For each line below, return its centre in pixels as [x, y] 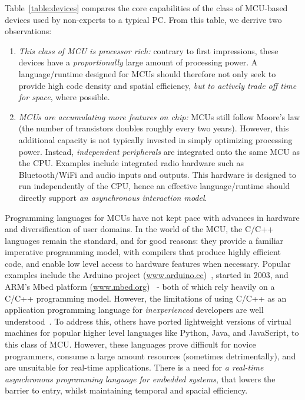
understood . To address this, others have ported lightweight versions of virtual [148, 321]
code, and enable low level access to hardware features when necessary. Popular [148, 263]
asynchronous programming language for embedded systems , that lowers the [140, 378]
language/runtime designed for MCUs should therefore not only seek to [147, 73]
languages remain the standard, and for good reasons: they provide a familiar [144, 240]
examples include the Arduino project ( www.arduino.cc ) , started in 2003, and [147, 275]
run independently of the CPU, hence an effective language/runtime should [154, 186]
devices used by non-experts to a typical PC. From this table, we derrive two [143, 19]
